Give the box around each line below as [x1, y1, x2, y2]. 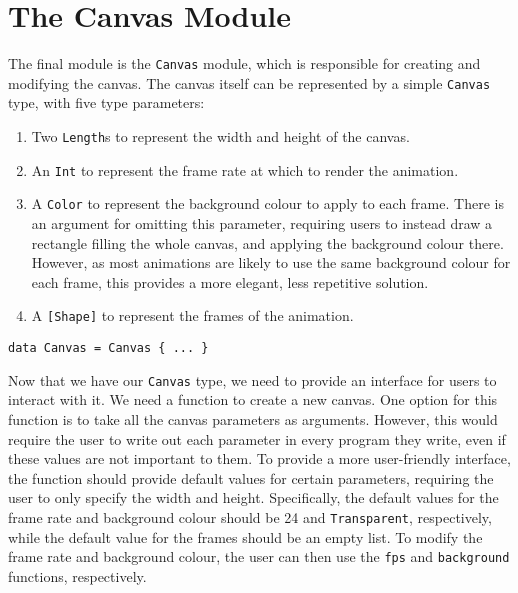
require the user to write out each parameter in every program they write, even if [8, 428, 506, 449]
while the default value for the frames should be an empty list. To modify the [8, 526, 483, 547]
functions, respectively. [8, 565, 147, 586]
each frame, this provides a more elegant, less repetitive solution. [31, 271, 429, 292]
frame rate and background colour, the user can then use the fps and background [8, 546, 510, 567]
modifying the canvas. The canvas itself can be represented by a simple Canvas [8, 72, 491, 93]
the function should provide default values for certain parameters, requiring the [8, 467, 494, 488]
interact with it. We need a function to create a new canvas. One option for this [8, 389, 498, 410]
